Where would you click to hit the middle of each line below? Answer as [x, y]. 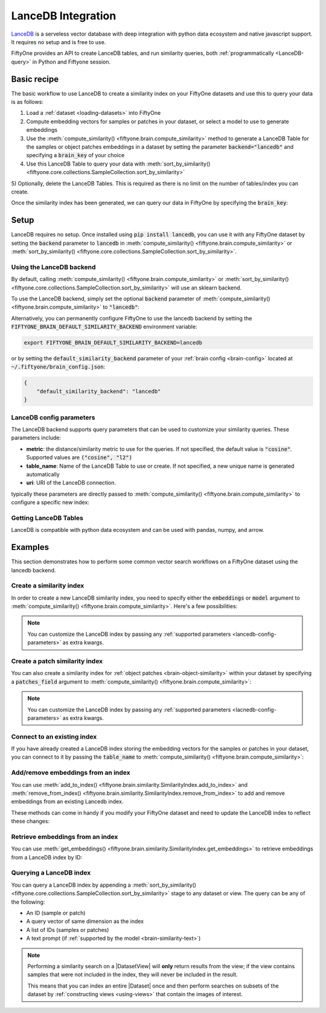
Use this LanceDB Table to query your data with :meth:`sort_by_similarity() [118, 164]
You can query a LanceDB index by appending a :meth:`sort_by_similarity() [104, 885]
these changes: [30, 821]
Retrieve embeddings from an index [65, 837]
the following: [28, 902]
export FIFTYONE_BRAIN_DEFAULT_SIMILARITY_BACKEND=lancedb [113, 343]
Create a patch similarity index [57, 661]
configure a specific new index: [50, 502]
